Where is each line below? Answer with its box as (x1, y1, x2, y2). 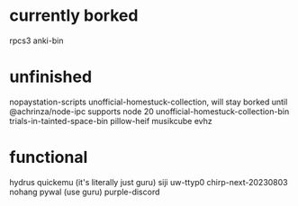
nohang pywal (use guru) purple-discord (9, 186, 160, 197)
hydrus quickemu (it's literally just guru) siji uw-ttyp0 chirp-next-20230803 (9, 176, 288, 187)
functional (9, 148, 88, 167)
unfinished (9, 67, 93, 87)
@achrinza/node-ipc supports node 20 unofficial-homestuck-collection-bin (9, 105, 290, 117)
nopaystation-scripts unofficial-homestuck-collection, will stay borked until (9, 96, 288, 107)
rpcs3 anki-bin (9, 35, 64, 46)
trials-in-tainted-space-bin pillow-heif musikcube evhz (9, 115, 213, 126)
